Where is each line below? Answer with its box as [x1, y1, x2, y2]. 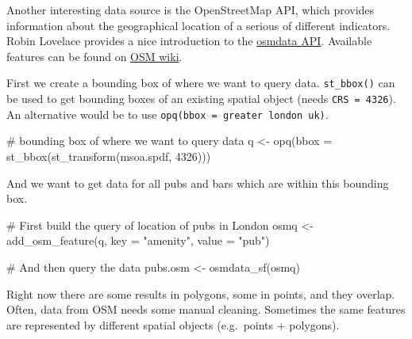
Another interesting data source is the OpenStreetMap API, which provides [6, 2, 375, 17]
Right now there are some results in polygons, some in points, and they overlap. [6, 285, 395, 302]
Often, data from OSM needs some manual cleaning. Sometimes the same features [6, 301, 406, 318]
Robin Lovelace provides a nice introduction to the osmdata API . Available [6, 32, 372, 49]
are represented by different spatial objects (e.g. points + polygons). [6, 316, 340, 333]
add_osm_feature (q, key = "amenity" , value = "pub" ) [6, 232, 270, 249]
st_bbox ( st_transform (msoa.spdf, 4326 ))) [6, 147, 211, 164]
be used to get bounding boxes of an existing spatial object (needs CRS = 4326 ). [6, 90, 396, 107]
